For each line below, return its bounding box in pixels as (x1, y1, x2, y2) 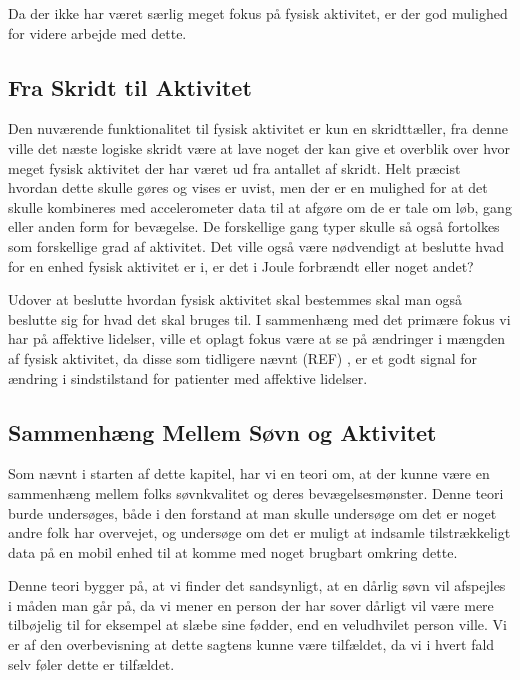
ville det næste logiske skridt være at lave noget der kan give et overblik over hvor (8, 137, 511, 158)
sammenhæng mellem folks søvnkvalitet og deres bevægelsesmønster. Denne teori (8, 482, 504, 503)
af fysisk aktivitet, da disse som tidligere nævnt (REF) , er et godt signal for (8, 347, 477, 368)
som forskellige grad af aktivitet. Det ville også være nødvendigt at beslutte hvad (8, 235, 505, 256)
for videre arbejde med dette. (8, 22, 187, 43)
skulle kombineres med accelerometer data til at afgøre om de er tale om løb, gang (8, 196, 512, 217)
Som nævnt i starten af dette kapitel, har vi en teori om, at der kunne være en (8, 463, 490, 484)
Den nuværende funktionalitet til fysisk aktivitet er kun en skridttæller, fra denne (8, 118, 509, 139)
